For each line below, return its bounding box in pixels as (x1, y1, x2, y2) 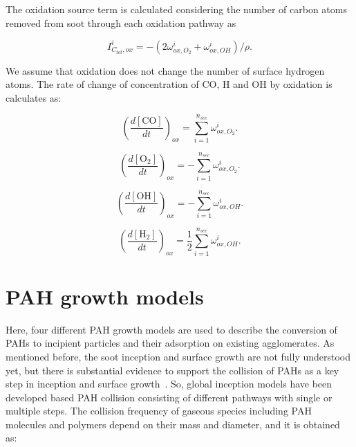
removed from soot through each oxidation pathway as (6, 15, 236, 30)
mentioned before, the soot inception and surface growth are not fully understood (6, 349, 351, 363)
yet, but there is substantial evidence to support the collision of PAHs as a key (6, 363, 339, 377)
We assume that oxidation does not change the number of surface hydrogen (6, 63, 325, 77)
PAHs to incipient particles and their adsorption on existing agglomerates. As (6, 336, 335, 350)
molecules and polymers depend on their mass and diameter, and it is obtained (6, 417, 340, 431)
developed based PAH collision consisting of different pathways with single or (6, 390, 332, 404)
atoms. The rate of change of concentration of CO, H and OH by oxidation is (6, 77, 332, 91)
